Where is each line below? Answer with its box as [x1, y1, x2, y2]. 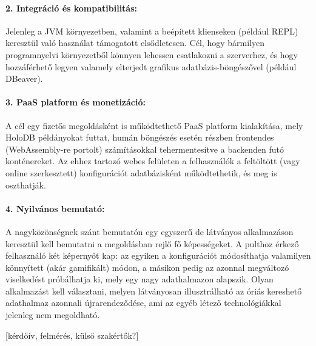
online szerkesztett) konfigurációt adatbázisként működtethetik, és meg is [5, 166, 277, 179]
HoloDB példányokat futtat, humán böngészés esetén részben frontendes [5, 131, 274, 144]
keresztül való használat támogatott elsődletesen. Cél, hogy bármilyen [5, 36, 264, 49]
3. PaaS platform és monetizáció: [5, 96, 146, 108]
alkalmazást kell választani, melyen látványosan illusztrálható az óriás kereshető [5, 284, 302, 297]
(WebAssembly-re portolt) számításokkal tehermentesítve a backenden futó [5, 142, 284, 155]
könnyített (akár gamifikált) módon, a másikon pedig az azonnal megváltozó [5, 261, 289, 273]
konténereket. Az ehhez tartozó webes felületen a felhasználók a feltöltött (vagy [5, 155, 300, 167]
